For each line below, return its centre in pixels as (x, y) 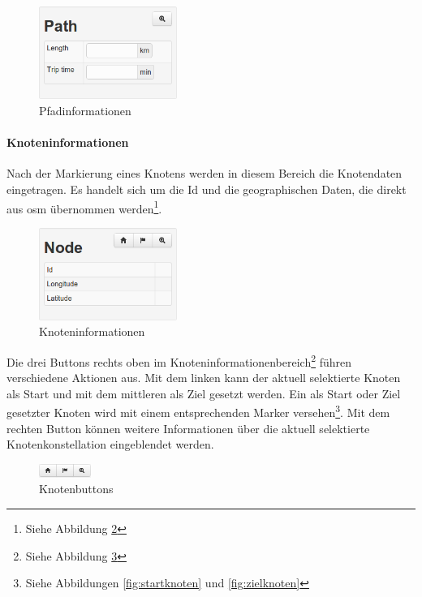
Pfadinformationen (85, 111)
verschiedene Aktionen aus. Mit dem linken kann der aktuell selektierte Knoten (204, 378)
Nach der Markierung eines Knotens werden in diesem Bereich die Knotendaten (205, 173)
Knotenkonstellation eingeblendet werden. (110, 444)
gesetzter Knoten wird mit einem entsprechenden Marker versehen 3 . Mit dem (198, 411)
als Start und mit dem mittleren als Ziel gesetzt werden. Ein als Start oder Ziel (204, 393)
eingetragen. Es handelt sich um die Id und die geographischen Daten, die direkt (207, 189)
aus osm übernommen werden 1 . (84, 207)
